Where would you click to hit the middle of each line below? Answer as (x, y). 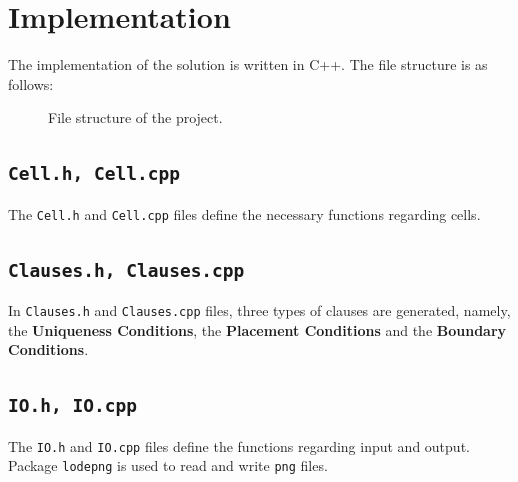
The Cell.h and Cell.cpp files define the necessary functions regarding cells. (244, 213)
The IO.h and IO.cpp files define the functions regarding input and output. (239, 445)
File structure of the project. (135, 117)
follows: (31, 83)
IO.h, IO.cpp (72, 406)
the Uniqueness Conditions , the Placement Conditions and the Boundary (257, 329)
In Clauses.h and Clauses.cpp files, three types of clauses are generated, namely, (259, 310)
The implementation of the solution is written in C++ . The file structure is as (248, 64)
